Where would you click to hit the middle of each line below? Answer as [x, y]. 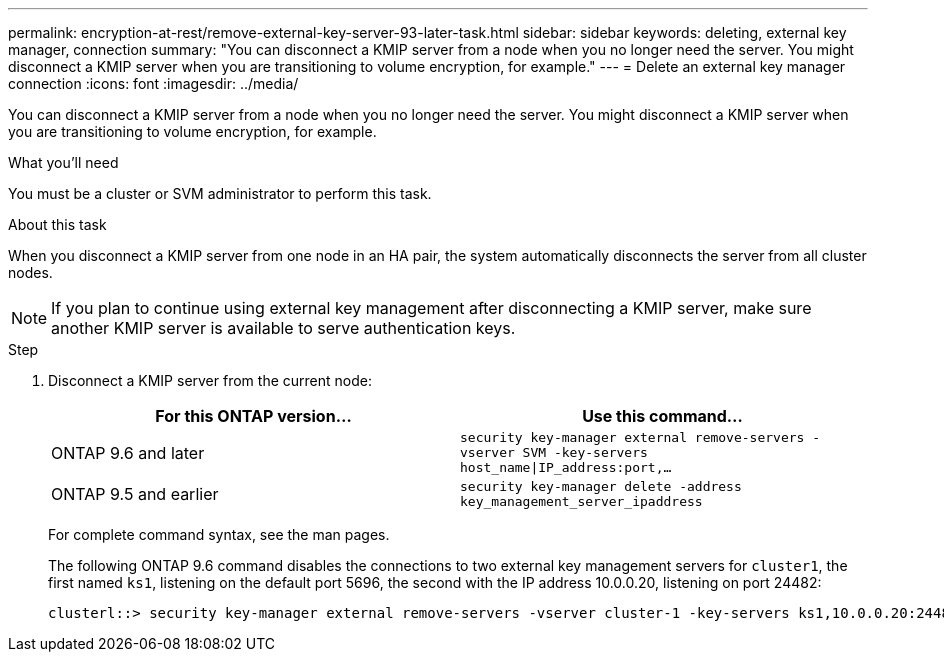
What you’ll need [63, 162]
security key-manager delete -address [601, 486]
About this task [57, 224]
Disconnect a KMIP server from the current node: [210, 380]
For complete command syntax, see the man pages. [219, 534]
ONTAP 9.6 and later [128, 452]
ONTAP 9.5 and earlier [135, 494]
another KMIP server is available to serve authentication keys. [283, 328]
